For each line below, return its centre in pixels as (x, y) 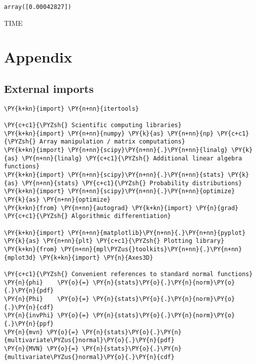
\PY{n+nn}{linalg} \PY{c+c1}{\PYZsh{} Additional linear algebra (132, 158)
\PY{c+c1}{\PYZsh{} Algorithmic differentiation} (88, 216)
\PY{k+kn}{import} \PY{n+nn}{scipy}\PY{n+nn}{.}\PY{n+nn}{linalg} (116, 150)
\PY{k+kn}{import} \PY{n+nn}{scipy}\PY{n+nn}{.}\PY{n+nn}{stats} (114, 175)
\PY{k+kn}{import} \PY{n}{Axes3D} (96, 257)
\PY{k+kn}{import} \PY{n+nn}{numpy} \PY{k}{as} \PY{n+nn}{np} (109, 133)
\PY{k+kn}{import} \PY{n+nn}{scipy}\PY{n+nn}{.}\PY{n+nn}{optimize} (120, 191)
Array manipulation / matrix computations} (112, 142)
